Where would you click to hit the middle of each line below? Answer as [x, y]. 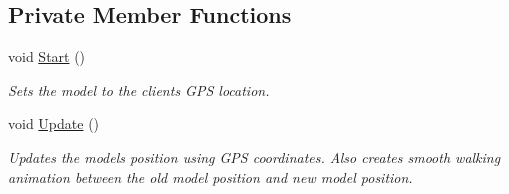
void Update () [54, 123]
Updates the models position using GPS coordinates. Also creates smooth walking [254, 156]
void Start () [47, 56]
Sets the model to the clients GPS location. [139, 89]
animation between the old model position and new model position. [210, 176]
